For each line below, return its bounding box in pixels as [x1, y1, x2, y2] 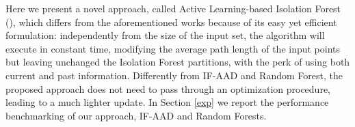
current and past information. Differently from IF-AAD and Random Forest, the [5, 68, 343, 82]
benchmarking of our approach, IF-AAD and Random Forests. [5, 108, 267, 122]
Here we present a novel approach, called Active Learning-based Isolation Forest [5, 1, 341, 15]
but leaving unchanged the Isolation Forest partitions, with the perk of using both [5, 55, 350, 69]
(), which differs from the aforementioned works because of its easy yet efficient [5, 14, 337, 29]
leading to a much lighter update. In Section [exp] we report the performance [5, 95, 329, 109]
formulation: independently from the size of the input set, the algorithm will [5, 28, 325, 42]
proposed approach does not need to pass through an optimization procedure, [5, 81, 330, 96]
